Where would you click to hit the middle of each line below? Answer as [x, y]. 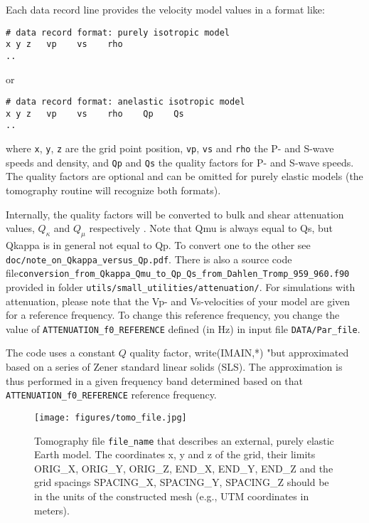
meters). [52, 510]
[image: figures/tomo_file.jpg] [111, 417]
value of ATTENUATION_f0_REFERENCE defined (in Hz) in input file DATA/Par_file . [183, 328]
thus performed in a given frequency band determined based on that [155, 380]
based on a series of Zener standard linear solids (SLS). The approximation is [174, 367]
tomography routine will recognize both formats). [113, 190]
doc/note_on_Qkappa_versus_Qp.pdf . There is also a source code [149, 259]
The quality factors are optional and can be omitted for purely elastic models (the [184, 176]
